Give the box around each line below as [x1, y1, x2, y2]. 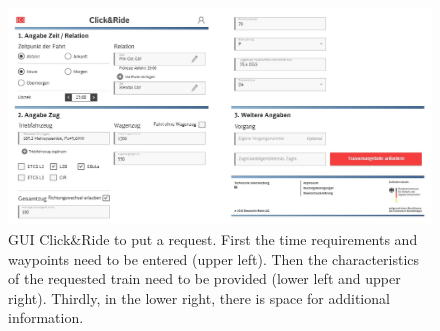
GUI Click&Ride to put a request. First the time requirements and [8, 228, 418, 249]
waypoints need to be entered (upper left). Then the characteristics [8, 248, 420, 269]
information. [8, 307, 84, 328]
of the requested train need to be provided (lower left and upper [8, 268, 401, 289]
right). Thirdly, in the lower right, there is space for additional [8, 287, 390, 308]
